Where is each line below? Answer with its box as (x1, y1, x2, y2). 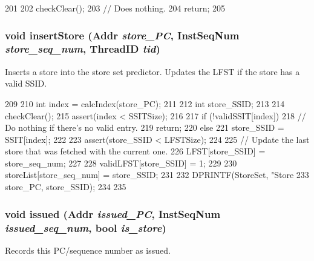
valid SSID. (5, 77, 47, 90)
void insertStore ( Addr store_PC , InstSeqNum (5, 27, 240, 42)
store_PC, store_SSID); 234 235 (5, 180, 126, 193)
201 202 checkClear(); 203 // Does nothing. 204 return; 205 (5, 2, 225, 14)
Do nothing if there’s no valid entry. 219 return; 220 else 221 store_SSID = (5, 121, 284, 134)
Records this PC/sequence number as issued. (5, 243, 171, 256)
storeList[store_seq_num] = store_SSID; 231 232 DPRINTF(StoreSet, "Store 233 (5, 168, 309, 181)
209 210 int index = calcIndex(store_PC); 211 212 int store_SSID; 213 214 (5, 97, 285, 110)
